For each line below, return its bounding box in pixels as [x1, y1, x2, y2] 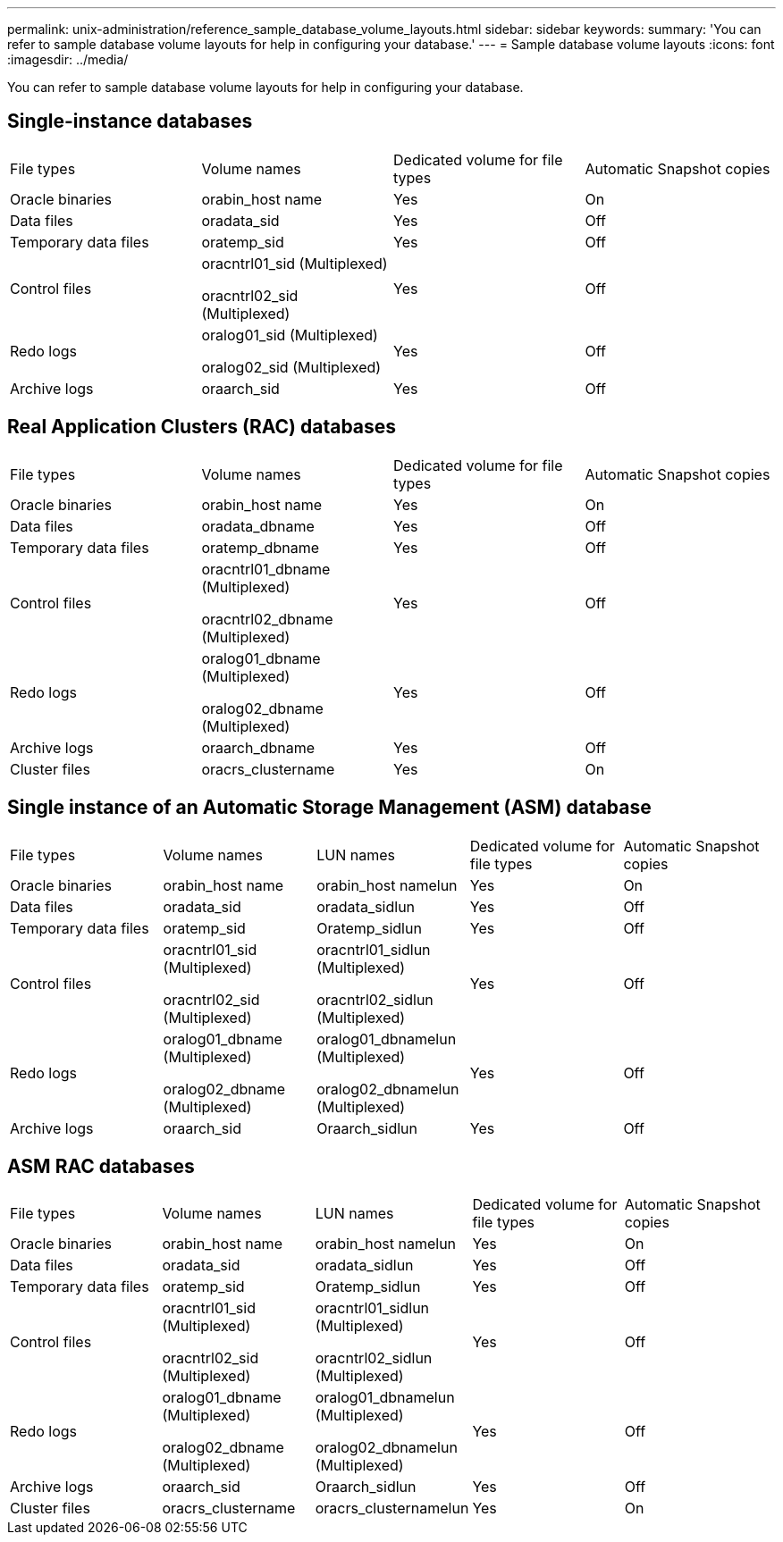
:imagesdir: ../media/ [7, 52, 129, 67]
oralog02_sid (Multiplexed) [201, 357, 382, 376]
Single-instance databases [7, 110, 253, 133]
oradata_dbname [201, 516, 315, 535]
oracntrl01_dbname [201, 559, 331, 578]
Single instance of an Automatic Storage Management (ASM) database [7, 796, 652, 819]
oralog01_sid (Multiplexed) [201, 325, 378, 344]
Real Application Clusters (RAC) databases [7, 415, 397, 439]
